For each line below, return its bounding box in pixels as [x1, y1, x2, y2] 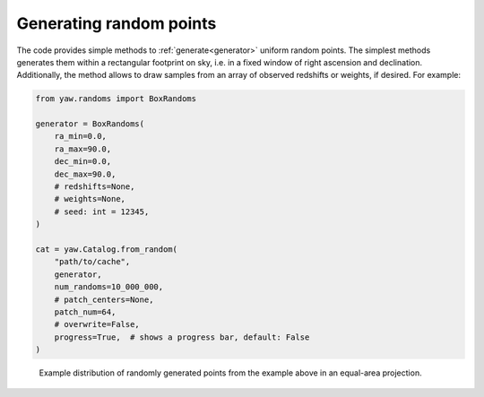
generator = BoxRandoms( [35, 119, 145, 129]
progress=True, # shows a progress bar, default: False [54, 332, 310, 342]
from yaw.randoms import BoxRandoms [35, 94, 197, 104]
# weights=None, [54, 194, 125, 204]
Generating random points [16, 13, 217, 33]
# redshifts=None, [54, 182, 135, 192]
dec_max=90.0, [54, 168, 117, 179]
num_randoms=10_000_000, [54, 282, 164, 292]
